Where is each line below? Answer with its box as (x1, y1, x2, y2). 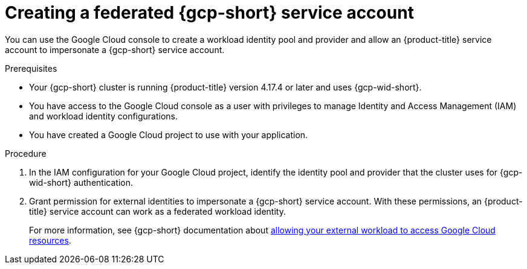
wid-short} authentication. (29, 177, 133, 188)
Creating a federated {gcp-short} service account (5, 2, 414, 23)
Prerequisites (5, 63, 57, 74)
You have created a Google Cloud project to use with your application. (29, 129, 308, 140)
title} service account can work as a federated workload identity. (29, 206, 286, 217)
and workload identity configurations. (29, 110, 178, 121)
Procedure (5, 148, 47, 159)
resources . (29, 235, 71, 245)
